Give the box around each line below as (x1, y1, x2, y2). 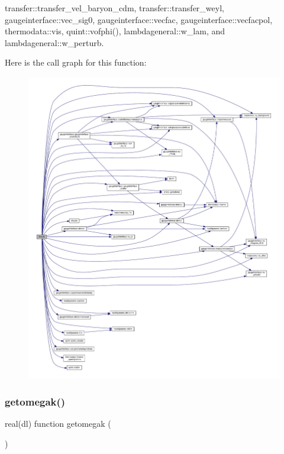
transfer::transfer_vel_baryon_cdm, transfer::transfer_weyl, (5, 2, 224, 14)
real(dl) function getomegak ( (5, 417, 111, 429)
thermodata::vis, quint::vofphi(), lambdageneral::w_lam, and (5, 25, 225, 37)
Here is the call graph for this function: (5, 56, 147, 69)
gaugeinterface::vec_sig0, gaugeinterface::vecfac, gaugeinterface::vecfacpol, (5, 13, 273, 25)
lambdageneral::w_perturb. (5, 36, 104, 48)
